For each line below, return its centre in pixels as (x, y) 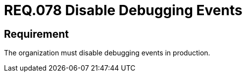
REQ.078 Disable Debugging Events (123, 10)
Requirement (37, 34)
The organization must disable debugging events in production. (107, 53)
